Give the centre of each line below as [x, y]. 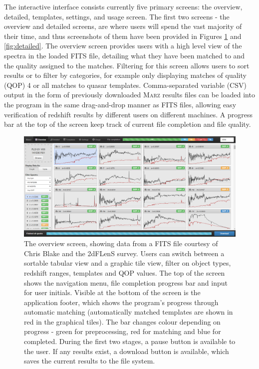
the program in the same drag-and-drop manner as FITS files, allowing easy [120, 104]
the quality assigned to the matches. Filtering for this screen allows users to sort [127, 65]
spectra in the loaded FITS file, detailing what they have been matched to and [125, 55]
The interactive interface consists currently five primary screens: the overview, [123, 6]
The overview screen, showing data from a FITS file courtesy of [121, 243]
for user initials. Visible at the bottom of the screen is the [112, 292]
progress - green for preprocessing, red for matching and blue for [123, 331]
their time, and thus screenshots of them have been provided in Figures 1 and [123, 36]
